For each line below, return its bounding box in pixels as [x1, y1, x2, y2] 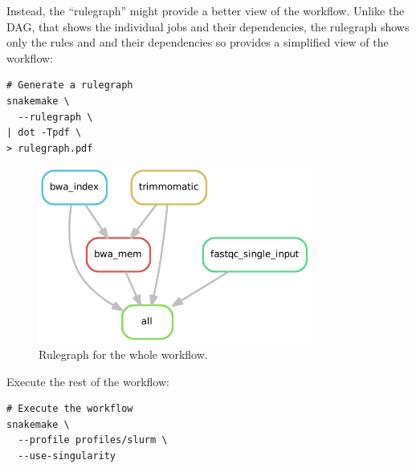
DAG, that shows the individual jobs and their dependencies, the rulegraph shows [6, 18, 410, 35]
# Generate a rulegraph [6, 79, 133, 92]
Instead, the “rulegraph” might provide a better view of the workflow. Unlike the [6, 2, 405, 18]
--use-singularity [18, 450, 116, 462]
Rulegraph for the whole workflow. [39, 345, 208, 362]
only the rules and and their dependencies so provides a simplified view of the [6, 34, 389, 51]
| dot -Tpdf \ [6, 127, 82, 139]
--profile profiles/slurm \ [18, 434, 168, 446]
